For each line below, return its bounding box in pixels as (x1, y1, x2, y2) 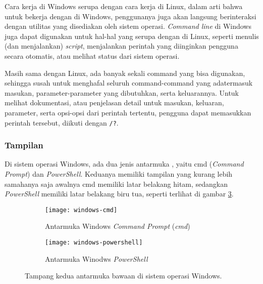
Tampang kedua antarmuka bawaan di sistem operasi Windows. (25, 270, 222, 281)
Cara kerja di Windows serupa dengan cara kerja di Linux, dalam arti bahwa (5, 1, 243, 11)
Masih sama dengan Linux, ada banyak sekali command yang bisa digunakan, (5, 67, 245, 78)
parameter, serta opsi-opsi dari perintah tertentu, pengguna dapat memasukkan (5, 107, 251, 117)
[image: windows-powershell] (45, 239, 143, 247)
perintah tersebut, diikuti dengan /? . (5, 117, 119, 128)
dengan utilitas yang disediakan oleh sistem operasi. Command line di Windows (5, 21, 251, 31)
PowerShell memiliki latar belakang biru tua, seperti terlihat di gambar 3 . (5, 188, 234, 199)
